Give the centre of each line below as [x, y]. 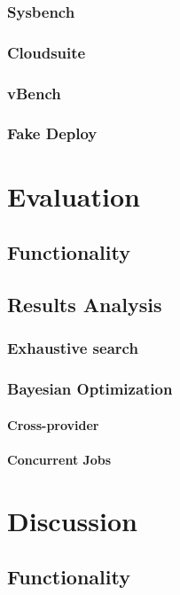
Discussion [72, 520]
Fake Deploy [52, 133]
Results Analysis [85, 304]
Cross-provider [53, 424]
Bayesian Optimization [90, 389]
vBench [34, 93]
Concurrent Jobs [59, 459]
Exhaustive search [73, 348]
